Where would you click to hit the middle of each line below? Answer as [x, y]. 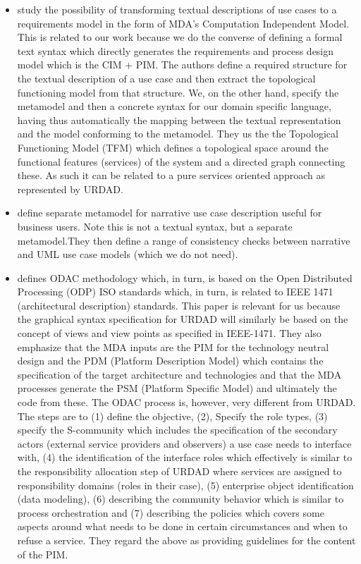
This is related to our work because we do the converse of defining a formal [180, 37]
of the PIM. [43, 554]
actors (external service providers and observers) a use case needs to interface [184, 443]
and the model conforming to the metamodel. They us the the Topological [178, 134]
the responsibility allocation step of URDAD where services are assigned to [179, 471]
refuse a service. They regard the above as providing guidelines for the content [186, 540]
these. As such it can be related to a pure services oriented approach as [171, 175]
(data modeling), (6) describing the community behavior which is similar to [180, 499]
